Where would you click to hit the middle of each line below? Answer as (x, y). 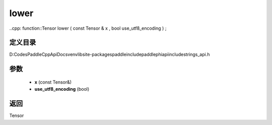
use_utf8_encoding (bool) (62, 89)
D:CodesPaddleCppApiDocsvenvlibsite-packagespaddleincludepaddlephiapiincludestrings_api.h (110, 54)
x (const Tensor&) (53, 82)
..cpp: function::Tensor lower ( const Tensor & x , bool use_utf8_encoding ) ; (88, 28)
